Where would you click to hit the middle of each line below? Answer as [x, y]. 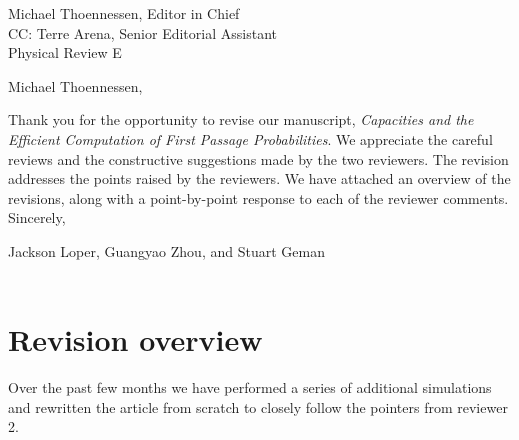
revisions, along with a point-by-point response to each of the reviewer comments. [258, 197]
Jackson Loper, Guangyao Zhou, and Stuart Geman [166, 250]
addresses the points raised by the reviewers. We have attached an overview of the [259, 178]
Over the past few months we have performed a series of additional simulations [250, 387]
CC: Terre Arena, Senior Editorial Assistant [142, 32]
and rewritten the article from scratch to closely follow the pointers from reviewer [258, 406]
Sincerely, [37, 217]
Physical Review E [65, 52]
